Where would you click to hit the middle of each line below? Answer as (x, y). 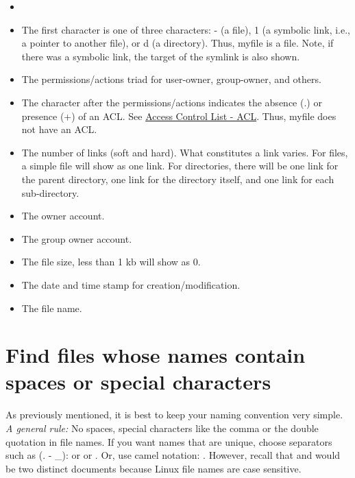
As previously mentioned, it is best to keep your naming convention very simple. (174, 415)
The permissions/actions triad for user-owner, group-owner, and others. (171, 79)
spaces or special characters (138, 382)
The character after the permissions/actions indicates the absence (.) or (172, 102)
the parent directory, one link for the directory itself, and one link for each (178, 179)
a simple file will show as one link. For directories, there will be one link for (180, 166)
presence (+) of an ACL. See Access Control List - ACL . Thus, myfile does (179, 116)
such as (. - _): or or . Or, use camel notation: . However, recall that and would (173, 455)
